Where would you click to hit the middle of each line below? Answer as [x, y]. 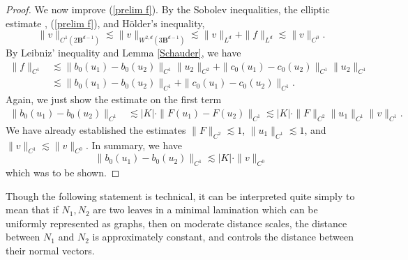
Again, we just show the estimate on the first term [114, 99]
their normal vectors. [50, 251]
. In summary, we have [134, 145]
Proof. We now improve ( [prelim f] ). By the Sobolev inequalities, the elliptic [168, 9]
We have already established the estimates [96, 129]
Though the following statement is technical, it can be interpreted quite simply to [180, 196]
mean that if [32, 209]
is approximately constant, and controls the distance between [223, 237]
